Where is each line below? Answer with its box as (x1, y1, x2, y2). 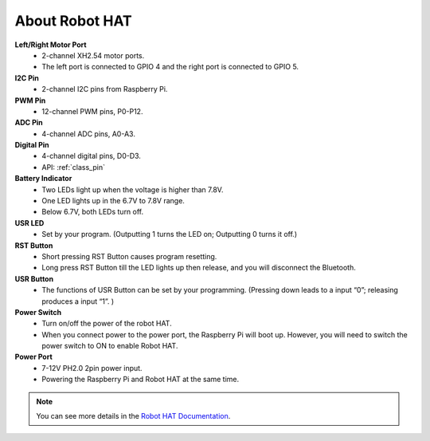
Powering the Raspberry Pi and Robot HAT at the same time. (41, 375, 240, 384)
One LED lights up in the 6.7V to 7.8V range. (41, 196, 185, 206)
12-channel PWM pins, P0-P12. (41, 106, 143, 116)
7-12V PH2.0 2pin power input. (41, 363, 143, 372)
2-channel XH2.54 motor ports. (41, 50, 145, 60)
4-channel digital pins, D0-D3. (41, 152, 141, 161)
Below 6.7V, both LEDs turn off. (41, 207, 144, 217)
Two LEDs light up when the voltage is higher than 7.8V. (41, 184, 224, 195)
